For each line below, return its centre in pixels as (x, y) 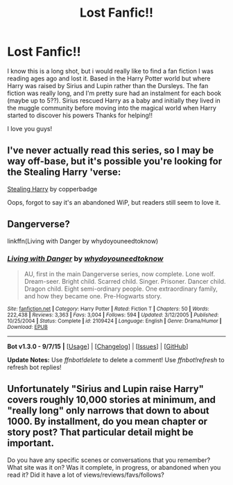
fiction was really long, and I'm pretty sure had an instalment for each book (114, 93)
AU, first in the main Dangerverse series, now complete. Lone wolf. (120, 274)
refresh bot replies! (34, 367)
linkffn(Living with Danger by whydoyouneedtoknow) (83, 241)
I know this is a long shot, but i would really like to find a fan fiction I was (110, 71)
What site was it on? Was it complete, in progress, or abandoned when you (114, 467)
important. (31, 443)
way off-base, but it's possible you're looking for (115, 161)
